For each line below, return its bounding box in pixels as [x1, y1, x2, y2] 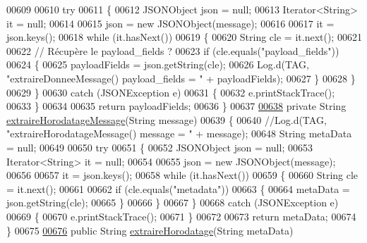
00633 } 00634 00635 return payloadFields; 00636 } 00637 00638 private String [6, 99, 347, 113]
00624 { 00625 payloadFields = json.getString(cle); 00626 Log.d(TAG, [6, 57, 309, 72]
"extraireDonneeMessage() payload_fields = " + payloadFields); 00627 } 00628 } [6, 70, 356, 85]
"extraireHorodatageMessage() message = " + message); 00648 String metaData [6, 126, 352, 141]
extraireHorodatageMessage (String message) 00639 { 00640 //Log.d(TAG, [6, 112, 327, 127]
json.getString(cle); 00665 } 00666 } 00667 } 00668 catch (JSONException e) [6, 195, 339, 210]
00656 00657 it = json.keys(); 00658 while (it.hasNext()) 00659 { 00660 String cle [6, 168, 359, 182]
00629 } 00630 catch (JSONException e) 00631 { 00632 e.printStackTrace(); [6, 85, 335, 99]
